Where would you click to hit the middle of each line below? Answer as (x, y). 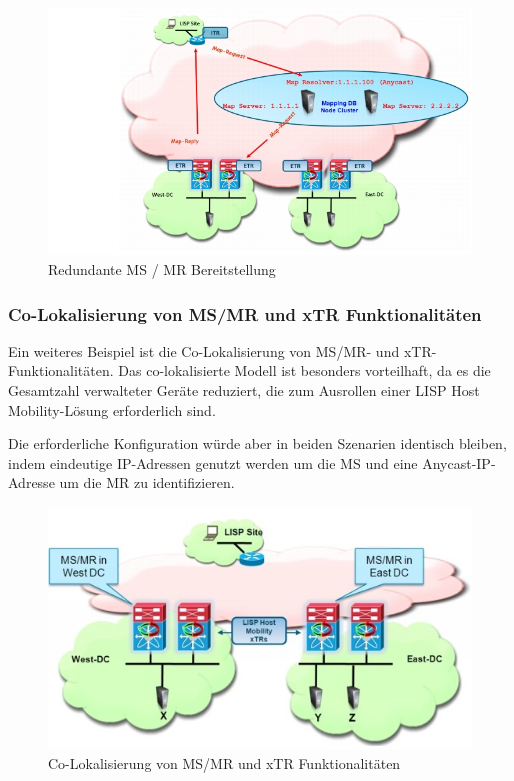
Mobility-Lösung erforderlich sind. (112, 409)
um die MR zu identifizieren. (147, 482)
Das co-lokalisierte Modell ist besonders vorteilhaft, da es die (304, 370)
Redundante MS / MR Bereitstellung (162, 269)
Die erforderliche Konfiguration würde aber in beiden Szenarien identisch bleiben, (257, 443)
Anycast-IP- (459, 462)
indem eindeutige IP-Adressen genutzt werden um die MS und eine (213, 462)
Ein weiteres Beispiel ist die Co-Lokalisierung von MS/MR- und (204, 350)
